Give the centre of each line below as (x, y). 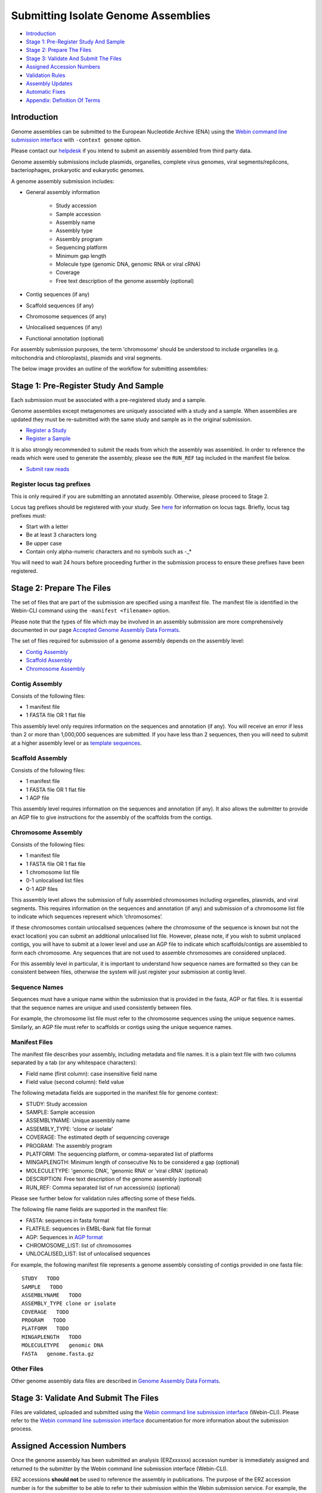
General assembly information (63, 192)
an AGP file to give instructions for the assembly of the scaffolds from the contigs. (112, 817)
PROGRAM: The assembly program (69, 1145)
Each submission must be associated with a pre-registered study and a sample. (109, 400)
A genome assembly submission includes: (63, 181)
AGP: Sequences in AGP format (64, 1237)
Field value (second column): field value (75, 1082)
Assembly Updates (49, 83)
